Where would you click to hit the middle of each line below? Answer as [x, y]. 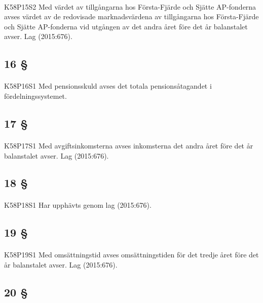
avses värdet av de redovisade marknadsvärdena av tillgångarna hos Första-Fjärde [131, 16]
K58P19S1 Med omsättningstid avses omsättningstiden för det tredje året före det [131, 255]
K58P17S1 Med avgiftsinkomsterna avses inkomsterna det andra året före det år [129, 145]
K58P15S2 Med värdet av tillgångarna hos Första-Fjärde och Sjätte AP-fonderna [130, 6]
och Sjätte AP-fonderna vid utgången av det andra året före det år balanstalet [126, 26]
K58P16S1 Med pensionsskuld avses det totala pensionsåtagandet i [108, 86]
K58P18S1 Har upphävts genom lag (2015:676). [78, 205]
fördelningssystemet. [35, 96]
